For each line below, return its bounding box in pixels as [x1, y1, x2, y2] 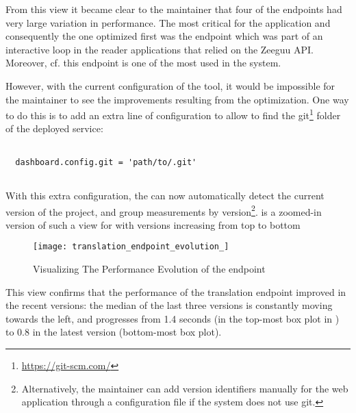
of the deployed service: [5, 121, 103, 136]
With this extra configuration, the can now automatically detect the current [5, 188, 325, 202]
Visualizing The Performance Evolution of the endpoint [33, 262, 266, 276]
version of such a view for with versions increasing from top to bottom [5, 217, 301, 231]
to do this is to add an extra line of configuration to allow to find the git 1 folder [5, 106, 341, 122]
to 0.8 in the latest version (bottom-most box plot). [5, 325, 222, 339]
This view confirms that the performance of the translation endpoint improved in [5, 284, 346, 299]
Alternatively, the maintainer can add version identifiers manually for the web [21, 381, 348, 395]
